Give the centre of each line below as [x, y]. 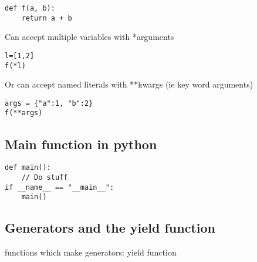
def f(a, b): [30, 8]
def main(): [28, 168]
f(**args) [24, 113]
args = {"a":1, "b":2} [49, 103]
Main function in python [81, 144]
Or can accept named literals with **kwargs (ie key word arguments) [129, 84]
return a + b [47, 18]
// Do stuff [45, 177]
